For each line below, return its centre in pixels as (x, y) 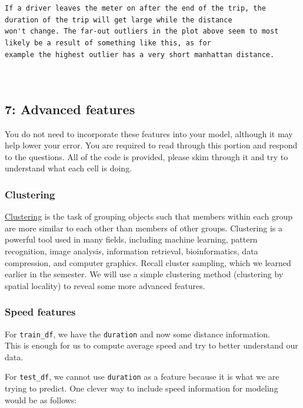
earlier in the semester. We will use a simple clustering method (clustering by (144, 274)
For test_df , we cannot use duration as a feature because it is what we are (142, 377)
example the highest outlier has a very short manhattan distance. (140, 54)
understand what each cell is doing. (69, 168)
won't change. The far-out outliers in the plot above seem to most (142, 31)
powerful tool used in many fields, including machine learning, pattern (131, 239)
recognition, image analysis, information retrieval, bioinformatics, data (131, 251)
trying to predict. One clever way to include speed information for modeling (141, 388)
